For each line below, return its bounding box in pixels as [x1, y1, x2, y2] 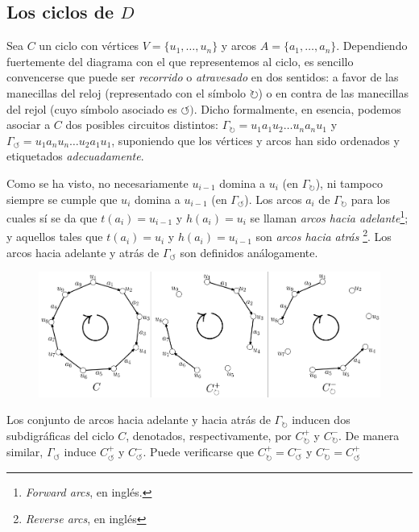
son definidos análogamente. [180, 243, 318, 260]
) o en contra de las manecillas [258, 84, 409, 101]
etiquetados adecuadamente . [6, 148, 144, 164]
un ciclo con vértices [39, 37, 139, 54]
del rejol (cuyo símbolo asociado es [6, 100, 177, 117]
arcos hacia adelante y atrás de [6, 243, 160, 260]
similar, [6, 443, 44, 460]
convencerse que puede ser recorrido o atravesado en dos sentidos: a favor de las [6, 69, 399, 85]
